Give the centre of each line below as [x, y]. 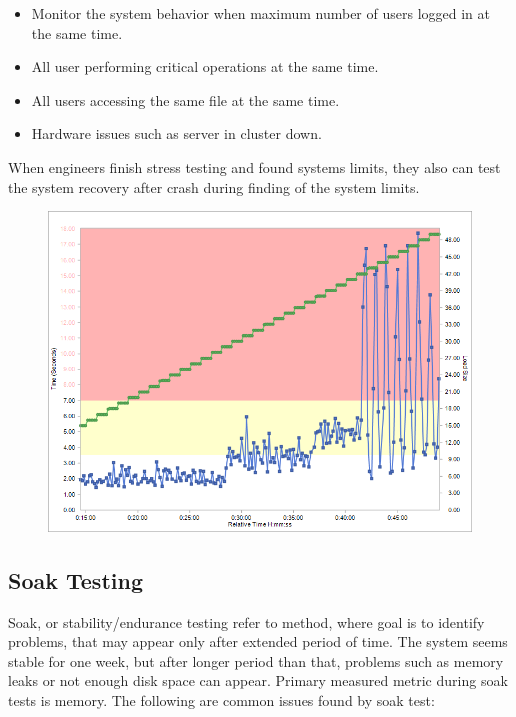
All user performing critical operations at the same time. [205, 66]
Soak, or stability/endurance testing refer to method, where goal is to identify [246, 621]
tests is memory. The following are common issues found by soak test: [221, 700]
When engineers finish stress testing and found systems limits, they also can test [254, 166]
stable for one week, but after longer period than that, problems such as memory [256, 660]
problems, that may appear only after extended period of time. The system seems [258, 641]
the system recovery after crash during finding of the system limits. [214, 186]
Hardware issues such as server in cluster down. [176, 133]
